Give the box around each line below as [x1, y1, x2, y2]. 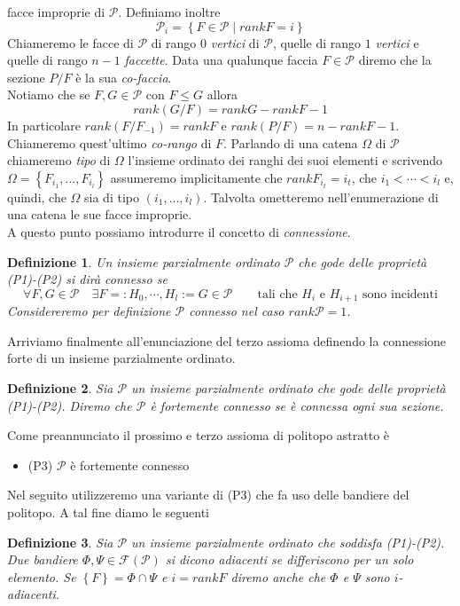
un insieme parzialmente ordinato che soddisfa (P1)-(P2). [131, 532, 445, 551]
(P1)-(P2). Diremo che [7, 396, 132, 414]
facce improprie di [7, 3, 105, 20]
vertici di [210, 33, 260, 51]
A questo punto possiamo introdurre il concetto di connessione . [7, 222, 351, 240]
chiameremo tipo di [7, 151, 111, 169]
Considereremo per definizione [7, 302, 171, 320]
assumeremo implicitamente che [110, 168, 283, 186]
